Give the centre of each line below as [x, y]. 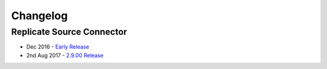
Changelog [39, 16]
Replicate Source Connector [69, 32]
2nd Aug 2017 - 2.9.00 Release [65, 55]
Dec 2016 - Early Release [58, 47]
